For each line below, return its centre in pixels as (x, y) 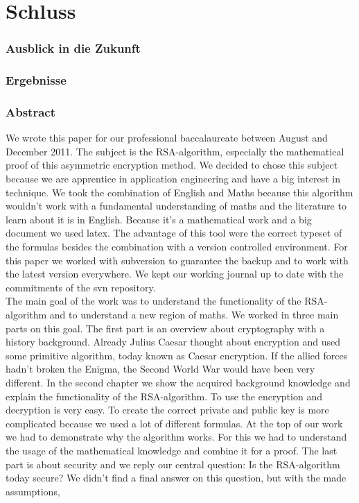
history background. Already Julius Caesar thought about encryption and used (173, 342)
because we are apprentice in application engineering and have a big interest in (173, 179)
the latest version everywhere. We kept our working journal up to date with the (175, 274)
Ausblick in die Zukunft (73, 48)
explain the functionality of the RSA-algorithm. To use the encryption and (164, 396)
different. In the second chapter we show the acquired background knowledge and (178, 382)
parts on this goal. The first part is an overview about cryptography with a (165, 328)
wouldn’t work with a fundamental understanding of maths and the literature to (176, 206)
